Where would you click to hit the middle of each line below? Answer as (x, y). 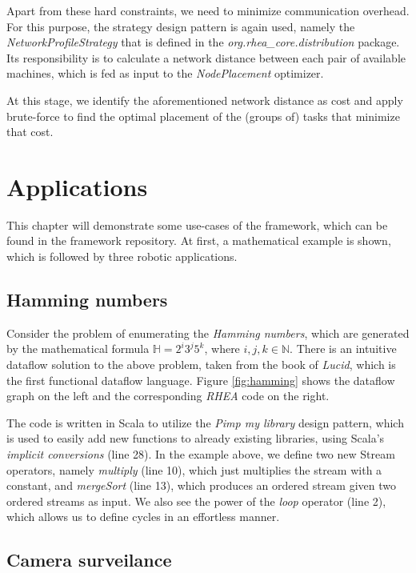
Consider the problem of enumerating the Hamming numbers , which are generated (208, 333)
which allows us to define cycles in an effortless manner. (143, 517)
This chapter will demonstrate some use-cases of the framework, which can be (197, 224)
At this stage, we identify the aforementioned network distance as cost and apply (205, 100)
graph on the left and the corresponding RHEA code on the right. (168, 396)
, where (222, 349)
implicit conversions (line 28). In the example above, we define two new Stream (201, 454)
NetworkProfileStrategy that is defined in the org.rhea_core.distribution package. (203, 42)
